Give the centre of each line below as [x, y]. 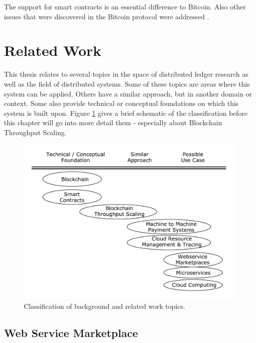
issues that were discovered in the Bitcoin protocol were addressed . [107, 16]
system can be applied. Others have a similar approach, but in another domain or [128, 93]
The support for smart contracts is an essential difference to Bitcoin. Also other [125, 6]
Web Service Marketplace [71, 332]
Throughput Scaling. [35, 132]
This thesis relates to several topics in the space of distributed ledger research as [126, 74]
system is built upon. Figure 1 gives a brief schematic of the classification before [126, 113]
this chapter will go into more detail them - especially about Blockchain [113, 122]
